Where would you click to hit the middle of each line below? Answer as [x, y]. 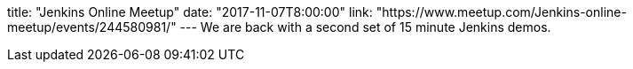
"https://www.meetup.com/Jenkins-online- [501, 12]
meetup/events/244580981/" [92, 27]
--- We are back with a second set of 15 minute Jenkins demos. [365, 27]
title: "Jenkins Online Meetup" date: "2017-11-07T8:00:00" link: [190, 12]
